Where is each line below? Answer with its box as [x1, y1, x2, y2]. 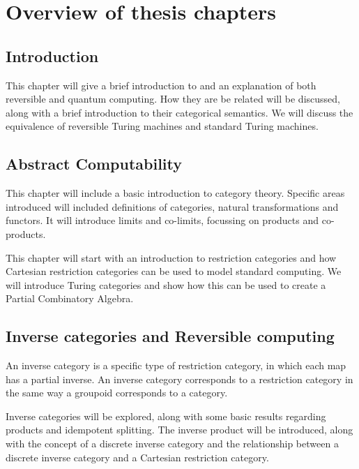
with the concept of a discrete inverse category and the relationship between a [6, 436, 339, 451]
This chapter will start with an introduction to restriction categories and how [6, 250, 337, 265]
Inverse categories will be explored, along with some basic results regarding [6, 408, 326, 423]
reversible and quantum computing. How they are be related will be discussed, [6, 91, 340, 106]
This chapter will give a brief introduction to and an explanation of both [6, 77, 316, 92]
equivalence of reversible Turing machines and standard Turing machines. [6, 119, 319, 133]
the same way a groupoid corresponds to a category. [6, 385, 228, 400]
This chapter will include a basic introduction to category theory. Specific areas [6, 186, 345, 200]
